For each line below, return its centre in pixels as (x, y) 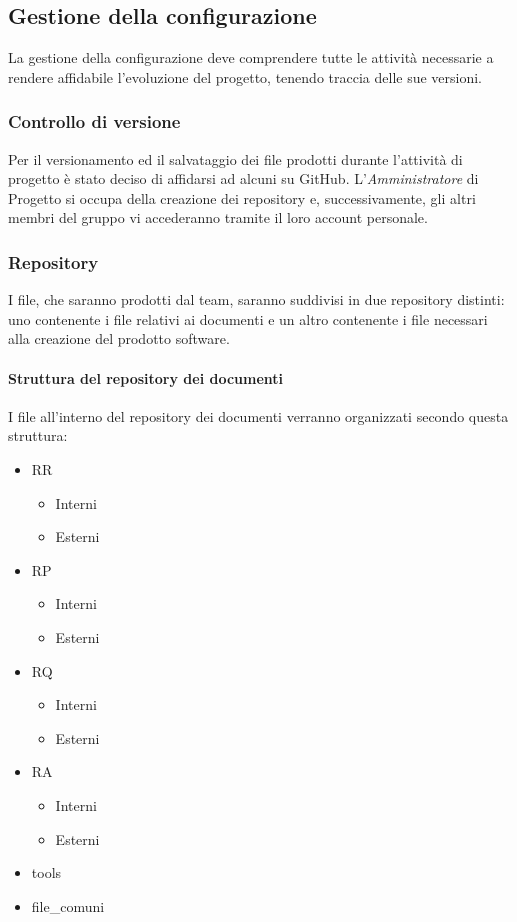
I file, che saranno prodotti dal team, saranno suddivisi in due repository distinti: (256, 299)
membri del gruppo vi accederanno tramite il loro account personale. (218, 217)
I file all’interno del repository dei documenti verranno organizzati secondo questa (258, 415)
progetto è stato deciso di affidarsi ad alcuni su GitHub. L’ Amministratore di (243, 178)
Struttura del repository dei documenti (146, 377)
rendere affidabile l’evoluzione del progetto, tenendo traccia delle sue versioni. (245, 76)
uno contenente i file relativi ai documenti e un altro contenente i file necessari (248, 318)
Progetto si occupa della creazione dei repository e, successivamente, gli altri (242, 197)
